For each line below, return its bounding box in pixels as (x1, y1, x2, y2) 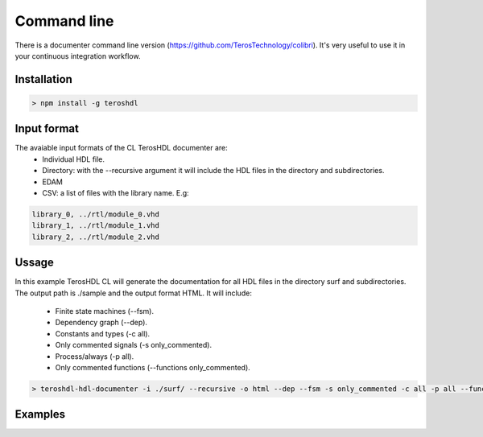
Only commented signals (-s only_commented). (55, 340, 213, 350)
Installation (14, 72, 72, 86)
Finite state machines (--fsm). (55, 307, 155, 316)
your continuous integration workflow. (14, 51, 141, 60)
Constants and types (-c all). (55, 328, 151, 338)
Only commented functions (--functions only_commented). (55, 363, 251, 372)
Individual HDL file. (42, 154, 105, 164)
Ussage (14, 256, 54, 270)
